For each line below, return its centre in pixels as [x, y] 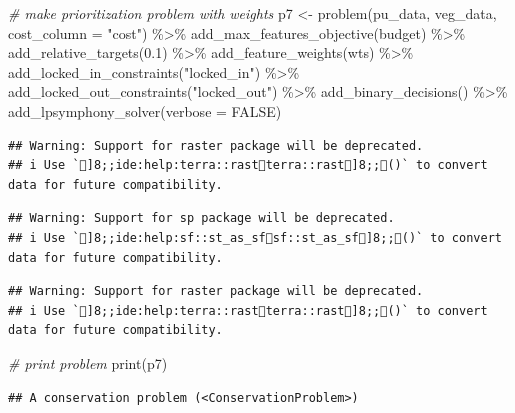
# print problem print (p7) [88, 362]
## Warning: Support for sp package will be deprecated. [201, 218]
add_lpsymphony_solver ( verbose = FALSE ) [145, 110]
